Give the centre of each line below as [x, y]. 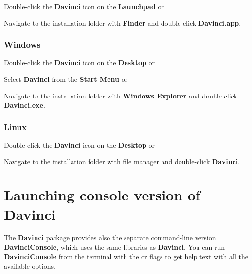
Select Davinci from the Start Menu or [66, 79]
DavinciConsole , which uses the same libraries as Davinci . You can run [114, 247]
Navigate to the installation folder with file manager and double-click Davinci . [122, 161]
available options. [30, 266]
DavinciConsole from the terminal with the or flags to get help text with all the [126, 256]
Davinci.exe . [25, 105]
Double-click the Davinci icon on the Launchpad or [84, 6]
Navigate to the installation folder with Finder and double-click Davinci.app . [123, 23]
